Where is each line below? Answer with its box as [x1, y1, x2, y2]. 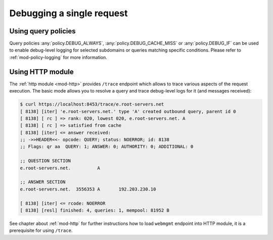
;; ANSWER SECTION [20, 179, 66, 185]
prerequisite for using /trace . [9, 227, 73, 233]
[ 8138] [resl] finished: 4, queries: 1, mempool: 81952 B [20, 207, 169, 213]
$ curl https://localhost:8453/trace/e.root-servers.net [20, 102, 164, 107]
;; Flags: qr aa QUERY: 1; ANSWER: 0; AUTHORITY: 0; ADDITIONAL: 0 [20, 144, 194, 150]
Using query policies [9, 27, 76, 35]
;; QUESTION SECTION [20, 158, 71, 164]
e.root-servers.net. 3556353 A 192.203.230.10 [20, 186, 156, 192]
